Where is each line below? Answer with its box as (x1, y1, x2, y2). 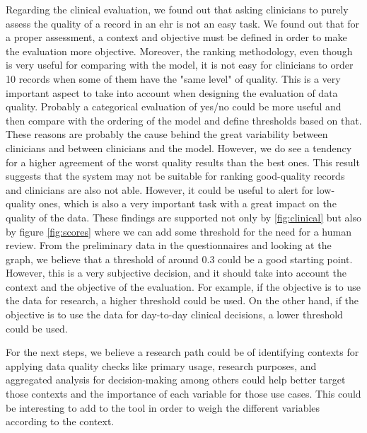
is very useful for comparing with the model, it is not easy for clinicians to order (6, 57, 354, 72)
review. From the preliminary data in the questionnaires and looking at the (6, 238, 332, 253)
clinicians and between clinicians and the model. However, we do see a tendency (6, 140, 352, 155)
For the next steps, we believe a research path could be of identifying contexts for (6, 345, 359, 359)
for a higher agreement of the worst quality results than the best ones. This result (6, 154, 360, 169)
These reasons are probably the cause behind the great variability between (6, 127, 328, 142)
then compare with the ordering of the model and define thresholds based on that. (6, 112, 362, 127)
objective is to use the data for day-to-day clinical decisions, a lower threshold (6, 307, 343, 322)
